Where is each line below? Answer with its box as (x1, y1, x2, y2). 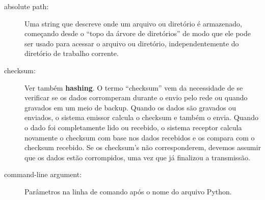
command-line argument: (4, 169, 82, 180)
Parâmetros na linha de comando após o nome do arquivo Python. (24, 186, 232, 196)
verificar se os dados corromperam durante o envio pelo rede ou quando (24, 92, 248, 103)
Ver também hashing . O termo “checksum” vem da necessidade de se (24, 82, 243, 93)
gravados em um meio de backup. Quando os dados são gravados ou (24, 102, 236, 112)
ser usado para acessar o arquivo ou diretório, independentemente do (24, 38, 239, 48)
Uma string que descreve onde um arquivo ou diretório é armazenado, (24, 18, 242, 28)
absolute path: (4, 1, 49, 11)
